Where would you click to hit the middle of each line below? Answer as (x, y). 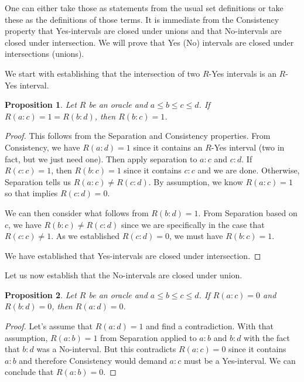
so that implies (31, 193)
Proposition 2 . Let (41, 294)
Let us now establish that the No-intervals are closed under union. (124, 275)
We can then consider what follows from (77, 212)
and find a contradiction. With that (210, 326)
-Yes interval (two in (248, 147)
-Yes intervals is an (242, 73)
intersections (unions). (45, 54)
